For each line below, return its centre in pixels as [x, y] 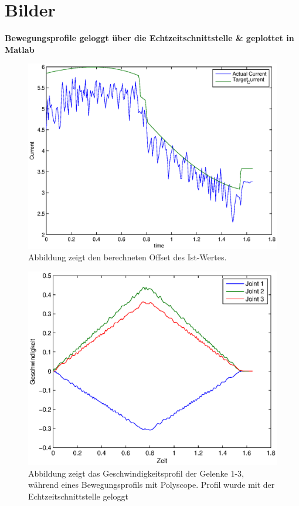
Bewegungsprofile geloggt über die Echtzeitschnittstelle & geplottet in [149, 38]
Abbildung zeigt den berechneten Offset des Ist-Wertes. [128, 257]
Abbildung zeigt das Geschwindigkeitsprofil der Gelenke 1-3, [136, 473]
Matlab [20, 49]
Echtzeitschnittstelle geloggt [79, 496]
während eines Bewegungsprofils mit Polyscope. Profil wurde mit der [152, 485]
